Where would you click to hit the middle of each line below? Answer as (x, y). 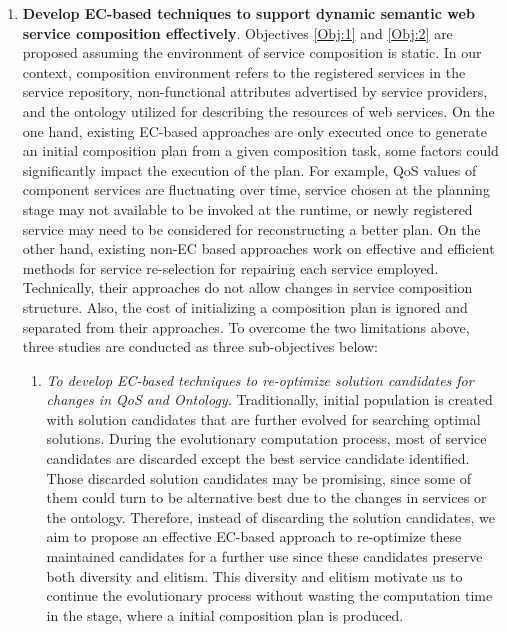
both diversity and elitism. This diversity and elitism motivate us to (254, 575)
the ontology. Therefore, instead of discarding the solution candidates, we (271, 516)
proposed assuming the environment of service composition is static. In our (252, 52)
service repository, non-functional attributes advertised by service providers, (255, 91)
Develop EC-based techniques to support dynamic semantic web (248, 13)
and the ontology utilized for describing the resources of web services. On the (258, 110)
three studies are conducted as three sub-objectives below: (200, 346)
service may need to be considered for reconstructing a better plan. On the (251, 228)
